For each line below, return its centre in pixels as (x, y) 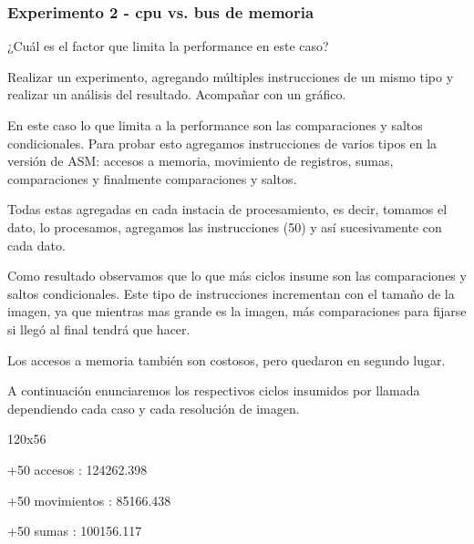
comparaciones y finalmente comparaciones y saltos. (152, 178)
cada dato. (36, 245)
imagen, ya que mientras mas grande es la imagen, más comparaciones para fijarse (237, 311)
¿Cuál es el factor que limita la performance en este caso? (168, 46)
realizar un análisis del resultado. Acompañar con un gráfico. (177, 94)
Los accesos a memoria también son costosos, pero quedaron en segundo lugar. (227, 359)
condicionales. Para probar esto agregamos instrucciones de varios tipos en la (222, 143)
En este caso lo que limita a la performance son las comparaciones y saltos (215, 125)
